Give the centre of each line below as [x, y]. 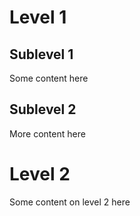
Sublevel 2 [43, 109]
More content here [47, 133]
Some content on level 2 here [70, 202]
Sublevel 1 [41, 54]
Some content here [49, 78]
